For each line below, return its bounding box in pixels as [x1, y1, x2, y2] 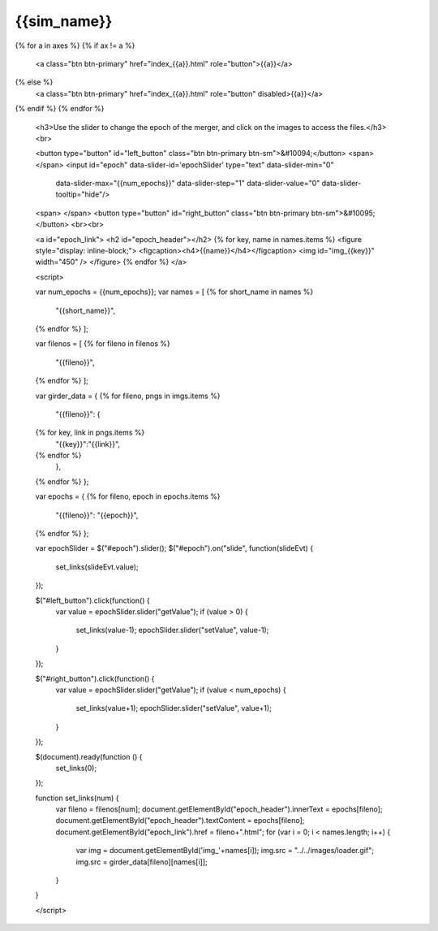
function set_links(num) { [35, 793, 119, 803]
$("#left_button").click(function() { [35, 595, 150, 605]
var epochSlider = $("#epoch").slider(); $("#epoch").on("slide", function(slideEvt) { [35, 543, 314, 553]
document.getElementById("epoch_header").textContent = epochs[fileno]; [55, 816, 305, 825]
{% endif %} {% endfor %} [15, 104, 105, 114]
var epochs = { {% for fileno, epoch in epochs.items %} [35, 491, 221, 501]
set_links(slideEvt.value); [55, 561, 139, 572]
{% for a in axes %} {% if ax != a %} [15, 41, 135, 50]
